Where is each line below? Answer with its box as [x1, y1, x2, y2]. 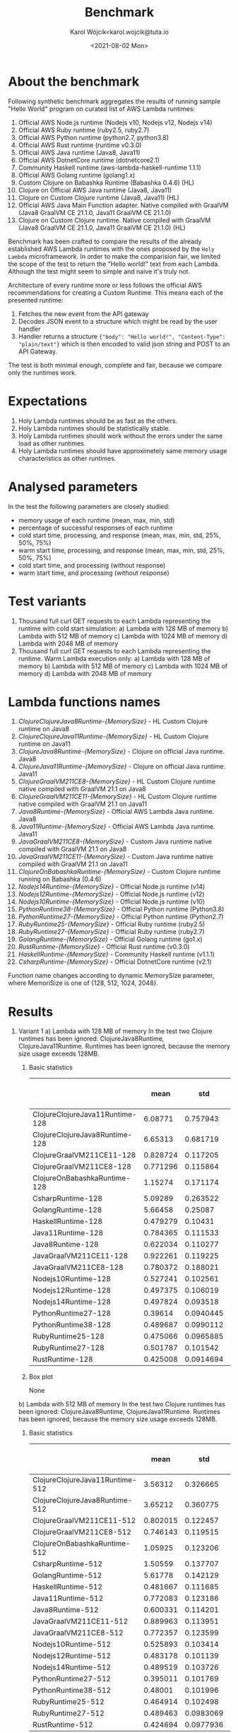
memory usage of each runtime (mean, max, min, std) [18, 515, 175, 524]
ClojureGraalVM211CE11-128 [32, 1150, 136, 1160]
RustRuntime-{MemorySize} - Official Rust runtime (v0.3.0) [18, 943, 190, 951]
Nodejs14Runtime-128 [32, 1297, 112, 1307]
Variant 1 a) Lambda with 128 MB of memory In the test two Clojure [18, 1027, 213, 1036]
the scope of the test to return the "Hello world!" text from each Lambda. [8, 259, 220, 268]
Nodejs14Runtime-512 [32, 1662, 112, 1672]
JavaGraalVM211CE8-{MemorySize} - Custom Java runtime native [18, 837, 213, 846]
